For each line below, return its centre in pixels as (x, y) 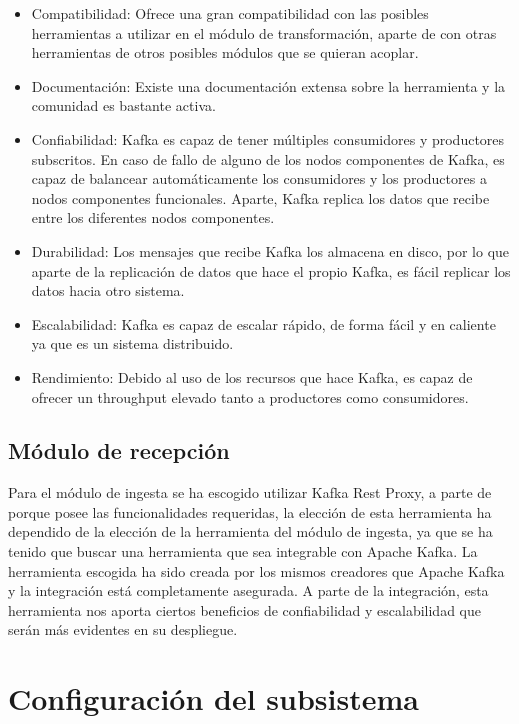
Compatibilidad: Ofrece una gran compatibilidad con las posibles (230, 13)
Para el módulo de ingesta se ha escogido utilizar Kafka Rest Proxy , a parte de (250, 492)
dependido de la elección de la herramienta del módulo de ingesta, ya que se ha (250, 531)
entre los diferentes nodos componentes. (153, 217)
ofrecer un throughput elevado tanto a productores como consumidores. (250, 396)
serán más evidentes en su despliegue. (123, 629)
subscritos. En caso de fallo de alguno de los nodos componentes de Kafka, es (268, 158)
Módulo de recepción (119, 450)
